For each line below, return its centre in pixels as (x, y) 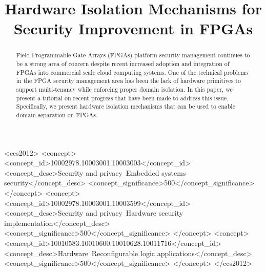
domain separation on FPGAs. (57, 114)
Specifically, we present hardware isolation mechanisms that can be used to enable (126, 106)
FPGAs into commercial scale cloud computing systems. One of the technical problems (132, 72)
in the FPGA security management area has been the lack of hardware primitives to (128, 81)
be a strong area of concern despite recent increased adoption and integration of (123, 64)
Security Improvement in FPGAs (133, 28)
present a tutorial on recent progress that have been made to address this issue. (122, 98)
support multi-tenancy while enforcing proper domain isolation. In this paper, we (124, 89)
